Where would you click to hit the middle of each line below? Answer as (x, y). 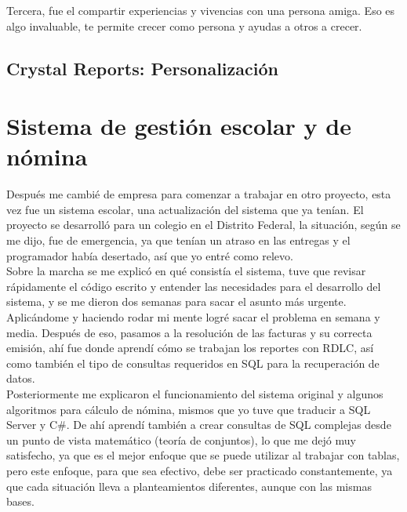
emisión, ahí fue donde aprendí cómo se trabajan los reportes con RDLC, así (190, 348)
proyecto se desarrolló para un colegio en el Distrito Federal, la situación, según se (203, 225)
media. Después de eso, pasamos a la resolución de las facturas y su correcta (189, 332)
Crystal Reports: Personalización (142, 68)
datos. (21, 378)
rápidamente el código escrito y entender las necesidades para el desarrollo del (194, 286)
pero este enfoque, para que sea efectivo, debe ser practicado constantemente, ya (200, 470)
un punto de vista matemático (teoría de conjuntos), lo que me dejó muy (181, 439)
